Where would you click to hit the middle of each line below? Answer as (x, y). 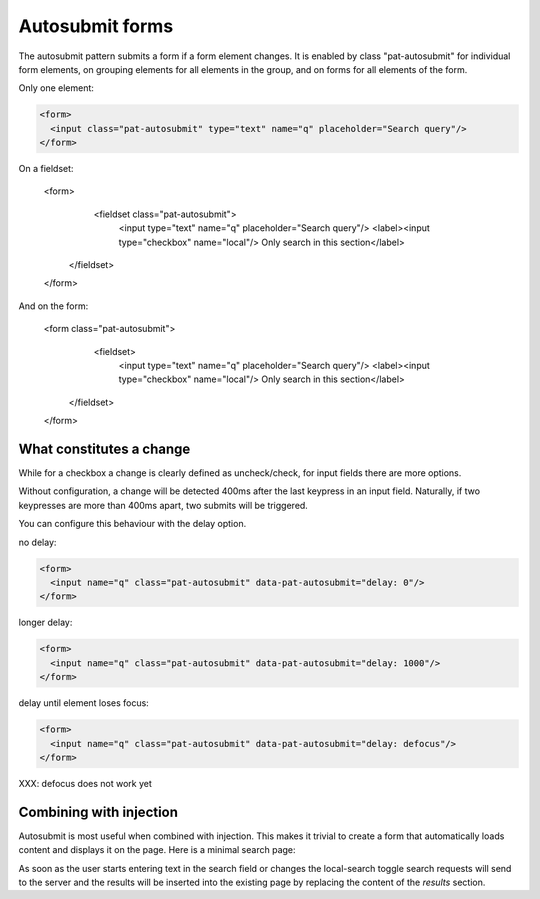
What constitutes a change (104, 448)
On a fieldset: (46, 169)
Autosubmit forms (96, 26)
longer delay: (45, 622)
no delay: (37, 542)
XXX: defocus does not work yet (85, 783)
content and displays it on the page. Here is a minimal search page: (157, 850)
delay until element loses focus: (83, 703)
